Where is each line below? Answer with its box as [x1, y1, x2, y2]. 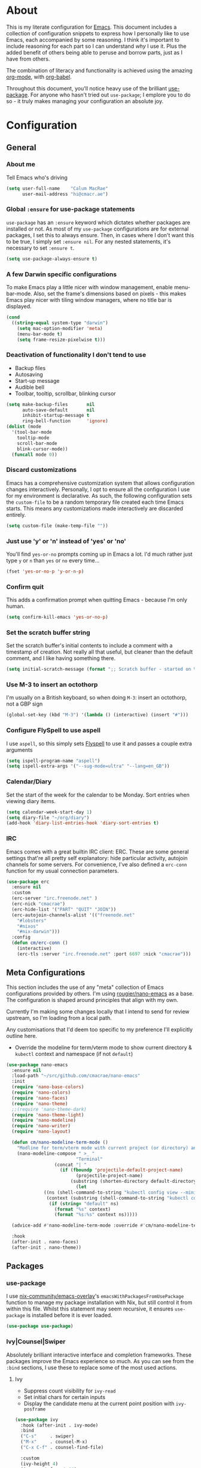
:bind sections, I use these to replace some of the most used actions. [6, 1364, 178, 1371]
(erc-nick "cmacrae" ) [11, 901, 66, 907]
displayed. [6, 303, 32, 310]
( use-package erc [6, 879, 50, 885]
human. [6, 603, 25, 610]
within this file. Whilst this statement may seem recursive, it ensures [6, 1305, 173, 1312]
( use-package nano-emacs [6, 1061, 68, 1068]
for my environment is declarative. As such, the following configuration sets [6, 492, 193, 499]
